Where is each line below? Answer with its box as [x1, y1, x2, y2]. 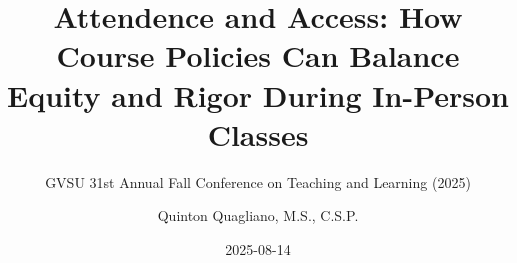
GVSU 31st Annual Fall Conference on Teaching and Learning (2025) [45, 171, 471, 192]
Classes [207, 113, 309, 154]
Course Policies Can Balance [56, 35, 460, 76]
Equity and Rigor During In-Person [7, 74, 509, 115]
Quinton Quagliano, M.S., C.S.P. [157, 205, 359, 226]
